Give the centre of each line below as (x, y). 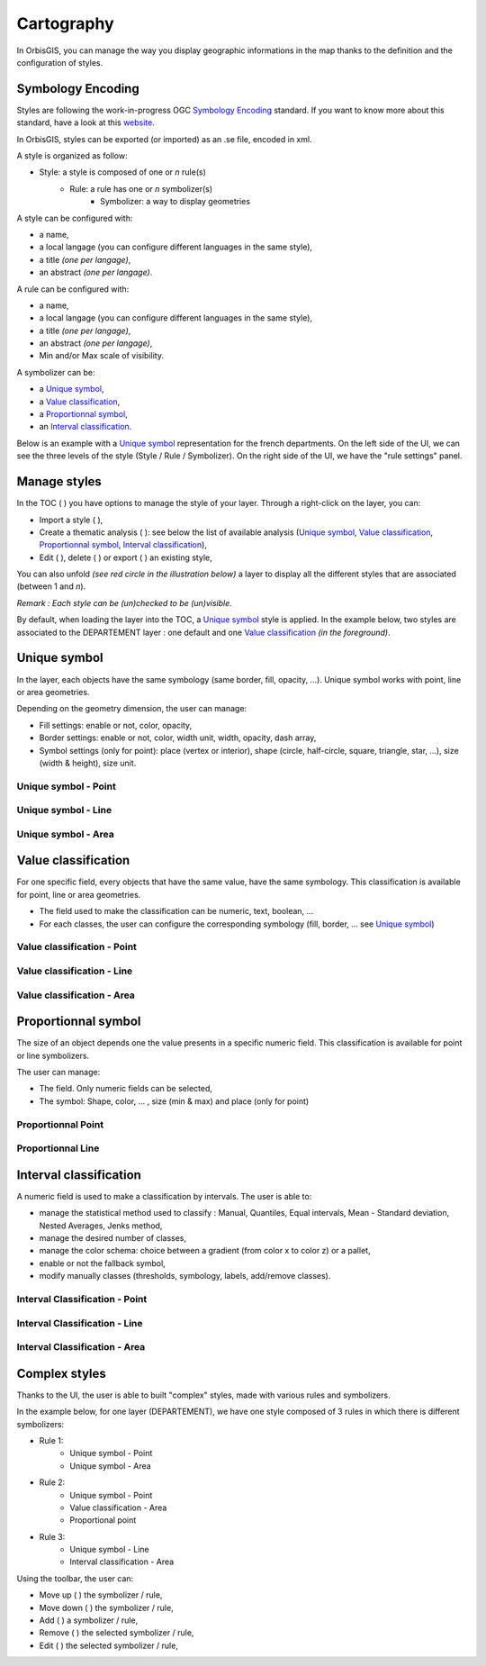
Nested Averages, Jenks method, (101, 1226)
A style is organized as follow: (72, 156)
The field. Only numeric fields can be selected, (126, 1089)
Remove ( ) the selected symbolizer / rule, (117, 1633)
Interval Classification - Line (80, 1323)
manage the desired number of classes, (113, 1238)
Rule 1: (51, 1440)
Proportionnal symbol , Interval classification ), (123, 545)
